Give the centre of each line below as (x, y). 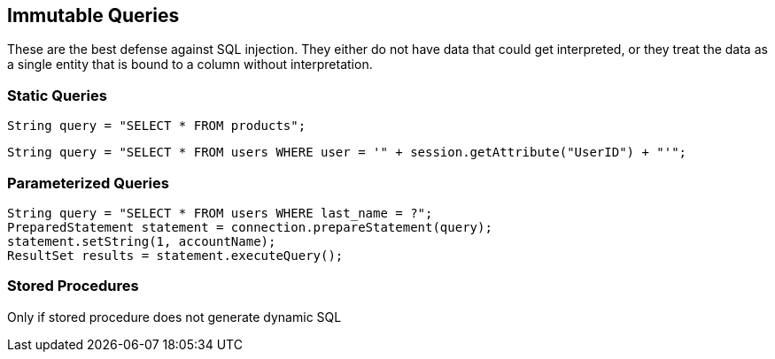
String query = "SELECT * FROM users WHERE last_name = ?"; (220, 213)
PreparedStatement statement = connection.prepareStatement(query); (250, 227)
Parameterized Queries (88, 183)
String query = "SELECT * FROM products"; (157, 126)
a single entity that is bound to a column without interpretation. (190, 65)
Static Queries (57, 95)
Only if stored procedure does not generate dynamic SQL (174, 317)
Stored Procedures (73, 286)
